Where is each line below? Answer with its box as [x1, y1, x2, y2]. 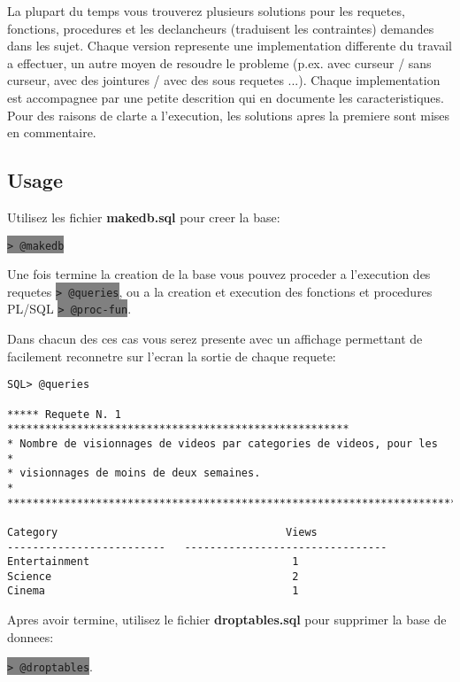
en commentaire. [7, 123, 96, 142]
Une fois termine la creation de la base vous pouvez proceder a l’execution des [7, 265, 431, 283]
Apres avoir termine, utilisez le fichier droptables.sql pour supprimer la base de [7, 610, 447, 629]
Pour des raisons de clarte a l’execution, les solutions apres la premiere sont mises [7, 105, 450, 124]
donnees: [7, 627, 54, 646]
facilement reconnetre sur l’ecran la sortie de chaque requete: [7, 346, 336, 365]
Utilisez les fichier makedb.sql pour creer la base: [7, 207, 280, 226]
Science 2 [7, 570, 299, 583]
